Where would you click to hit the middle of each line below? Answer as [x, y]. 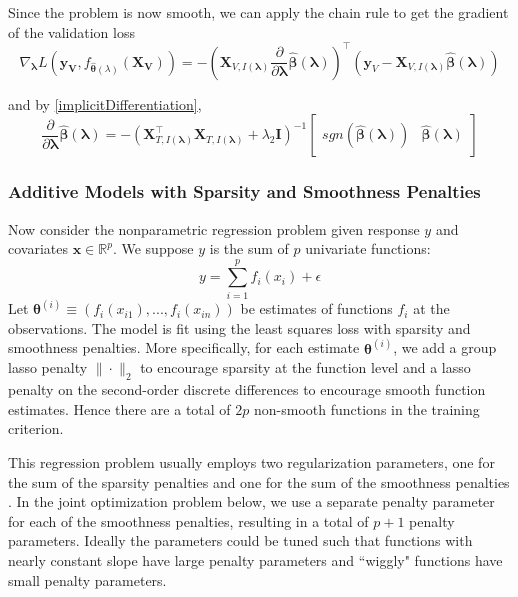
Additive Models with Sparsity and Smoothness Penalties [244, 191]
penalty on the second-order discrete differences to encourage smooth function [247, 389]
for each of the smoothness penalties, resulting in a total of [188, 520]
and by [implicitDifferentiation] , [105, 103]
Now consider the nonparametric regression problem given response [214, 228]
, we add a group [445, 347]
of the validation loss [71, 31]
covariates [38, 248]
